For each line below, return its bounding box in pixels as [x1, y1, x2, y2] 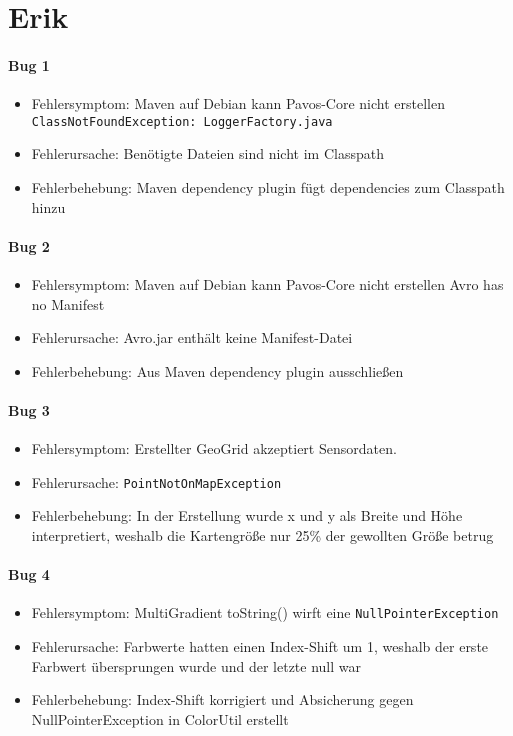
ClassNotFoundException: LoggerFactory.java [31, 114, 333, 129]
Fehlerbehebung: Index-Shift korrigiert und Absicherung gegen [31, 689, 414, 710]
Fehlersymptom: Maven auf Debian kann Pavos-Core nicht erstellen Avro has [31, 274, 504, 294]
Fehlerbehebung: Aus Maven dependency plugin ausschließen [31, 360, 404, 381]
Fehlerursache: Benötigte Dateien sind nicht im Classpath [31, 143, 384, 164]
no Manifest [31, 293, 105, 314]
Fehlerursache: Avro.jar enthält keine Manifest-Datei [31, 327, 353, 348]
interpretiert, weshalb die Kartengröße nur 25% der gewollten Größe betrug [31, 525, 494, 546]
